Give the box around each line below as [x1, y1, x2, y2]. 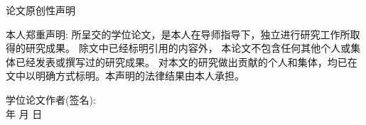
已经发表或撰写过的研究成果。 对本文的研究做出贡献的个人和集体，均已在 [15, 54, 357, 69]
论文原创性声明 [6, 3, 75, 17]
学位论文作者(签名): [6, 92, 96, 107]
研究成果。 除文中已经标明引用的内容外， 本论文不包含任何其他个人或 [25, 40, 351, 55]
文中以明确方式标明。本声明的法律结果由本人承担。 [6, 68, 244, 83]
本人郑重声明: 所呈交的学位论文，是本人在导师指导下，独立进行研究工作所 [6, 26, 350, 41]
